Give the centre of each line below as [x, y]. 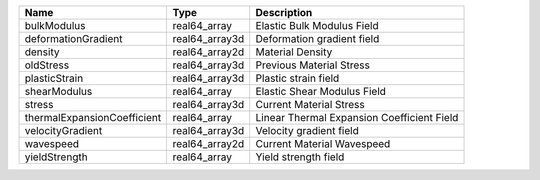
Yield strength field [300, 157]
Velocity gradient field [307, 130]
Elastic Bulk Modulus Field [317, 25]
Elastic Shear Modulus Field [321, 91]
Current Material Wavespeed [323, 143]
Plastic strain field [297, 78]
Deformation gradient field [317, 38]
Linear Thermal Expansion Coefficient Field [357, 117]
